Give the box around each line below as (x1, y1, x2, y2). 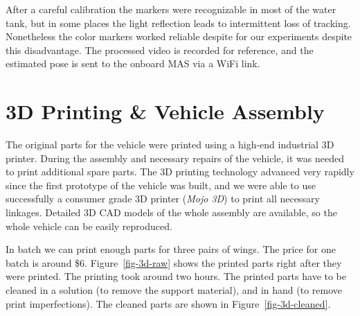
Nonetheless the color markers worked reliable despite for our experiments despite (6, 29, 352, 44)
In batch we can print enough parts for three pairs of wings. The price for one (6, 242, 336, 256)
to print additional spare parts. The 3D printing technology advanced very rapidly (6, 164, 354, 179)
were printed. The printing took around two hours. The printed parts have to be (6, 269, 347, 283)
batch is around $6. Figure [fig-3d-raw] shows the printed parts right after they (6, 255, 342, 270)
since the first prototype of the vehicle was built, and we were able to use (6, 177, 316, 192)
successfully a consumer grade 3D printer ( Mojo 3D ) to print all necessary (6, 191, 320, 206)
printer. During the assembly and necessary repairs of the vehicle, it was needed (6, 150, 344, 165)
